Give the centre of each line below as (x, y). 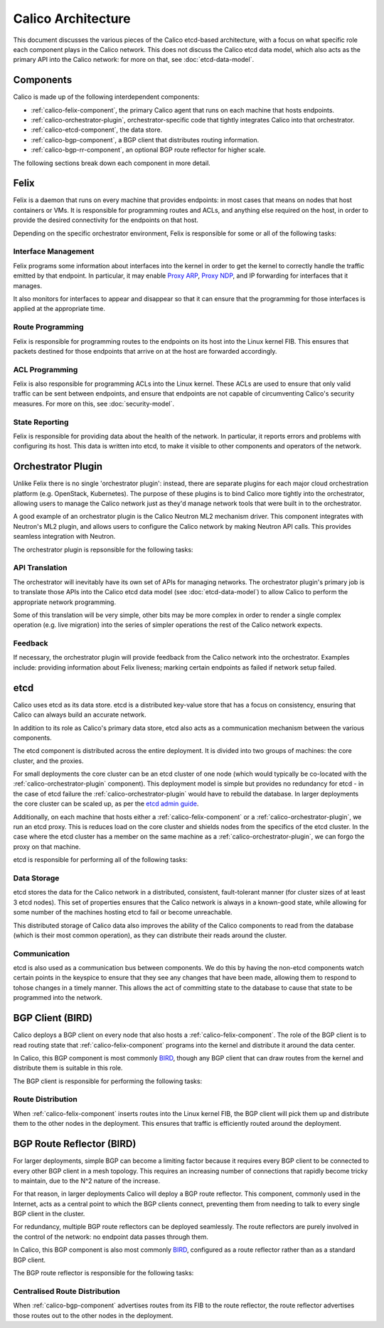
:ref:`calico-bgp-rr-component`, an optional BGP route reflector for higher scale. (148, 150)
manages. (28, 285)
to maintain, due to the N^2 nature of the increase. (87, 1181)
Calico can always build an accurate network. (80, 715)
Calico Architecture (72, 19)
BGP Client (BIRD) (53, 1018)
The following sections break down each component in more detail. (112, 163)
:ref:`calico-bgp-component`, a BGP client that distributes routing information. (145, 139)
